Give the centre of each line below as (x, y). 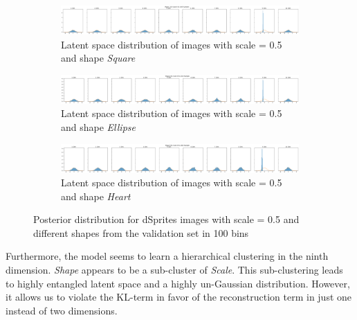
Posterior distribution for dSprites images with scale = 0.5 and (166, 219)
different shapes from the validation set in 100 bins (141, 232)
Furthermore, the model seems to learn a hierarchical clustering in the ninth (167, 256)
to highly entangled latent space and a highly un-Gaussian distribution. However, (178, 283)
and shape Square (98, 58)
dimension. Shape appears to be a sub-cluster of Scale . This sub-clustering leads (174, 270)
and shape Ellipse (98, 126)
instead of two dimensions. (62, 310)
